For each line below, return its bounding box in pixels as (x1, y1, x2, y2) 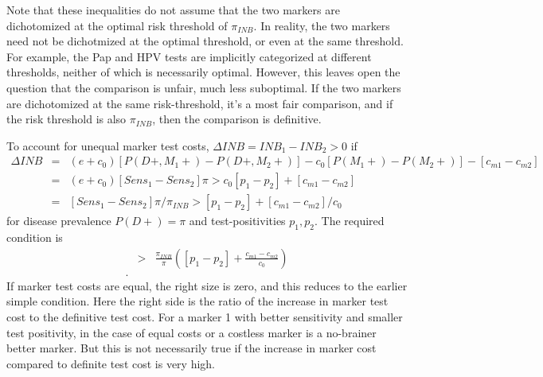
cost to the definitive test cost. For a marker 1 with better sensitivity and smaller (6, 309, 403, 325)
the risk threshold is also (6, 111, 127, 127)
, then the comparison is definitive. (152, 111, 322, 127)
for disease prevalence (6, 212, 111, 229)
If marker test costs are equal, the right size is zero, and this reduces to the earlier (6, 277, 408, 293)
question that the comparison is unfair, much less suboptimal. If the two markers (6, 79, 401, 95)
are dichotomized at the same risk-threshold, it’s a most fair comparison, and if (6, 95, 393, 111)
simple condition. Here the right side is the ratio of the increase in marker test (6, 293, 389, 309)
